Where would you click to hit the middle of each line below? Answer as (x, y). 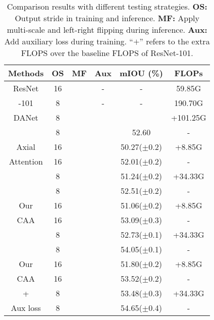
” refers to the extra (175, 41)
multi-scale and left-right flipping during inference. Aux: (107, 30)
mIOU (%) (141, 73)
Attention (26, 161)
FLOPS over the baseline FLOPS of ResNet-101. (107, 53)
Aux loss (26, 308)
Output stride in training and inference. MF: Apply (107, 18)
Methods (26, 73)
